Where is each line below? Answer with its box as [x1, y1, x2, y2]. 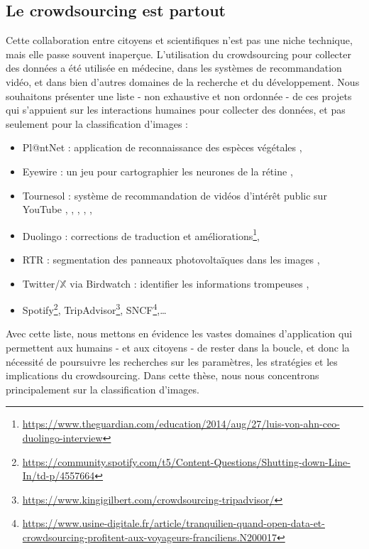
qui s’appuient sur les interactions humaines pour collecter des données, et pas [6, 102, 346, 117]
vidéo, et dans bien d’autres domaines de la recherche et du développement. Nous [6, 74, 360, 89]
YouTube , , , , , [22, 202, 92, 217]
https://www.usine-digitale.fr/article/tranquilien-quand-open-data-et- [22, 516, 325, 531]
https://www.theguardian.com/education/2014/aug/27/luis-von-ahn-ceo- [22, 416, 340, 431]
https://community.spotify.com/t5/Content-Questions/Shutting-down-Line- [22, 454, 351, 469]
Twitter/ [22, 276, 60, 290]
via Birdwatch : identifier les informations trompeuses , [70, 276, 309, 290]
